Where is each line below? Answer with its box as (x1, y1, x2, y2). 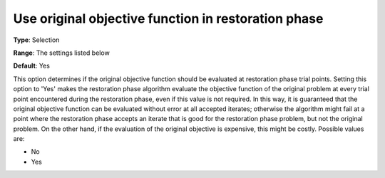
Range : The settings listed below (13, 48, 110, 57)
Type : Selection (13, 36, 60, 44)
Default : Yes (13, 61, 50, 70)
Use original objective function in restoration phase (13, 11, 324, 26)
